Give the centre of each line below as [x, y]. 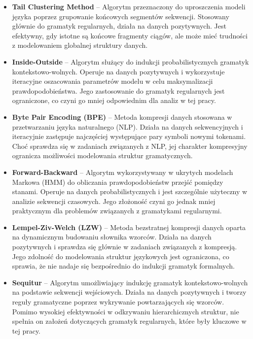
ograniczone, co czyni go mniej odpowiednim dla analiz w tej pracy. [114, 100]
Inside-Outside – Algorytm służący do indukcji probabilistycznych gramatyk [130, 61]
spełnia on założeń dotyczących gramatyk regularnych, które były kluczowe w [129, 321]
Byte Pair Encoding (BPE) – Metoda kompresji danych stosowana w [122, 117]
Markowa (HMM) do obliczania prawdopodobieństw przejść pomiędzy [118, 182]
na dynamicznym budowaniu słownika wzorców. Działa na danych [112, 237]
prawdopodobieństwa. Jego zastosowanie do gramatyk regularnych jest [118, 90]
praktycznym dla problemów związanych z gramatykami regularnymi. [117, 211]
